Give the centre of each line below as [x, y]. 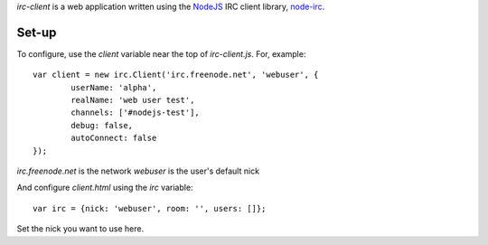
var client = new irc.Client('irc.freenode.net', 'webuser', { [176, 75]
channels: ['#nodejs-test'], [136, 113]
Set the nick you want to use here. [80, 229]
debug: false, [102, 125]
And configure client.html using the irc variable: [105, 188]
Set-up [37, 32]
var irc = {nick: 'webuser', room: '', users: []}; [150, 208]
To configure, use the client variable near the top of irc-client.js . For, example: [161, 53]
